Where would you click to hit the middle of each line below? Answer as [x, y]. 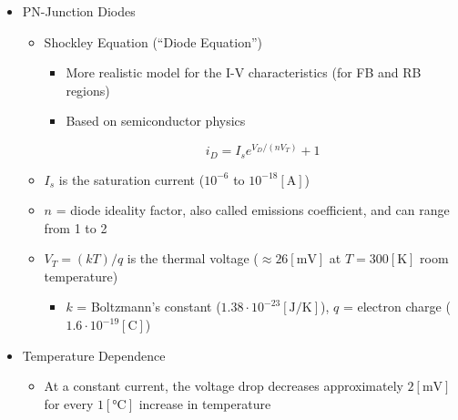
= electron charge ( [397, 307]
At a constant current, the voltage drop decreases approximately [224, 386]
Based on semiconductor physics [156, 121]
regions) [88, 90]
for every [69, 403]
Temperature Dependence [94, 355]
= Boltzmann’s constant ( [149, 307]
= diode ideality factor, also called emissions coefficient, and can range [253, 210]
